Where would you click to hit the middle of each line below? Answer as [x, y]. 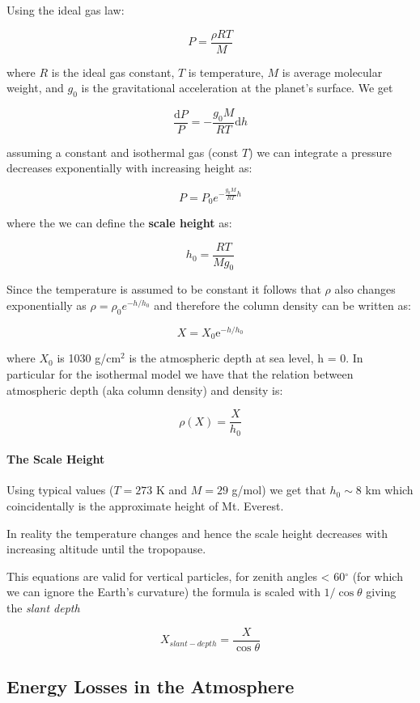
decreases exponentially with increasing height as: [129, 168]
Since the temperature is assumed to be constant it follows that [164, 289]
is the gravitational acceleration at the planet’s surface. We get [237, 88]
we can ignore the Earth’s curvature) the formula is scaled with [163, 592]
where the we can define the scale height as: [119, 222]
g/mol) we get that [279, 490]
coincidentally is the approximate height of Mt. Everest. [145, 506]
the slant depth [43, 608]
